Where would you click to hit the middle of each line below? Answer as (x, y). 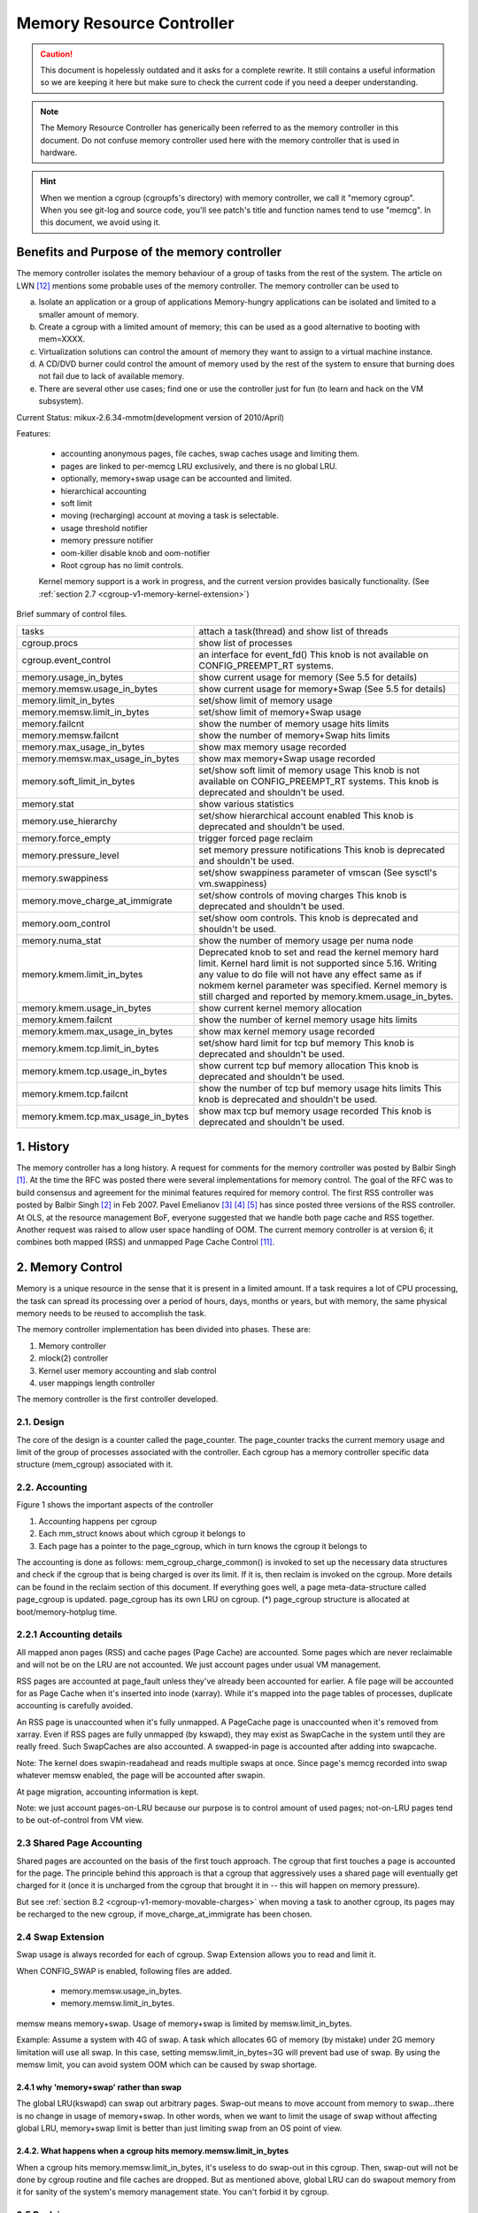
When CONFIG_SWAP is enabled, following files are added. (124, 1970)
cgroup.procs (50, 643)
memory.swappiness (65, 878)
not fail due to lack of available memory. (112, 376)
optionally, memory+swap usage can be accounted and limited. (176, 479)
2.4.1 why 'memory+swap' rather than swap (99, 2087)
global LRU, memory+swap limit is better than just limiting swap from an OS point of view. (179, 2128)
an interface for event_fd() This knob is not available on (314, 654)
